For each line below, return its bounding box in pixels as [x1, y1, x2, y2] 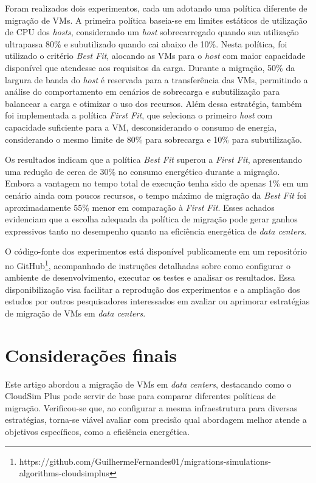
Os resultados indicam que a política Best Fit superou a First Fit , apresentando [5, 153, 302, 166]
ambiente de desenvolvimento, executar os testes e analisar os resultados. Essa [5, 271, 295, 284]
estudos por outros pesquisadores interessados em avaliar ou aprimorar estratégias [5, 295, 310, 307]
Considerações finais [5, 342, 177, 367]
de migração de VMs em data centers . [5, 306, 146, 319]
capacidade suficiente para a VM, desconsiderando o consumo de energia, [5, 120, 277, 133]
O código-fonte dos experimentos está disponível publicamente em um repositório [5, 245, 307, 258]
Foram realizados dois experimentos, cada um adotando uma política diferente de [5, 2, 307, 14]
